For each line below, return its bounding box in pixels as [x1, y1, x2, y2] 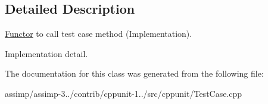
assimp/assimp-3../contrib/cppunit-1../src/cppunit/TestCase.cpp [5, 87, 242, 99]
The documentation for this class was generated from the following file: [5, 67, 264, 80]
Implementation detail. [5, 47, 88, 59]
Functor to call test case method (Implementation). [5, 27, 192, 40]
